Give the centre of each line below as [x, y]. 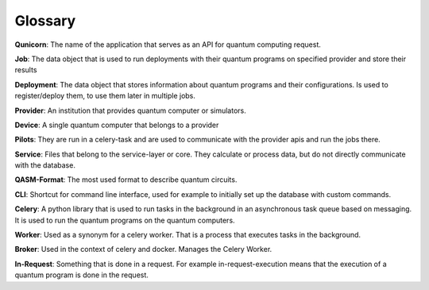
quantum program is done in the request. [81, 275]
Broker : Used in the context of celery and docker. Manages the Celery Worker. [143, 249]
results [26, 70]
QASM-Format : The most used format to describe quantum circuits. [126, 180]
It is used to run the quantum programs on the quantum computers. [125, 220]
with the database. [45, 165]
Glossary [45, 21]
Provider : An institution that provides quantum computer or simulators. [130, 110]
